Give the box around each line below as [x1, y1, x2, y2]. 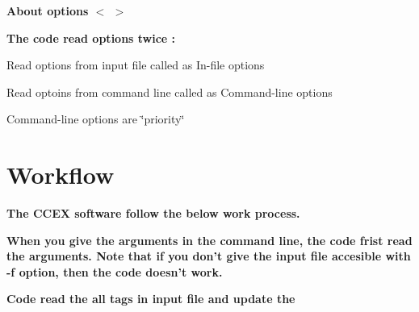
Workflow [6, 158, 115, 191]
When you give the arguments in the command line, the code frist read [6, 231, 413, 248]
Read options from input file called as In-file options [6, 56, 265, 73]
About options [6, 2, 89, 19]
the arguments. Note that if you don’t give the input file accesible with [6, 248, 411, 264]
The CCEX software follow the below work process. [6, 205, 300, 222]
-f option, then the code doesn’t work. [6, 263, 223, 280]
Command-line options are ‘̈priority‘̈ [6, 110, 185, 127]
